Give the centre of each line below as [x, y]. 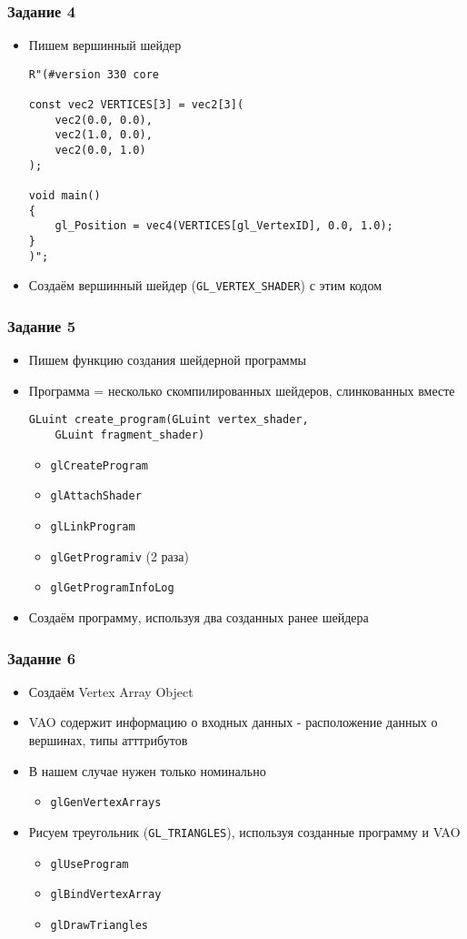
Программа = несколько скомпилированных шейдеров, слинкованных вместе [242, 390]
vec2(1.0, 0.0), [104, 135]
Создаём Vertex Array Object [111, 691]
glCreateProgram [99, 465]
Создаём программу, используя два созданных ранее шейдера [199, 617]
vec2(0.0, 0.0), [104, 120]
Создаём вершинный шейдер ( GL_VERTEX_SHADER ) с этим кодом [205, 285]
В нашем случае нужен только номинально [147, 770]
